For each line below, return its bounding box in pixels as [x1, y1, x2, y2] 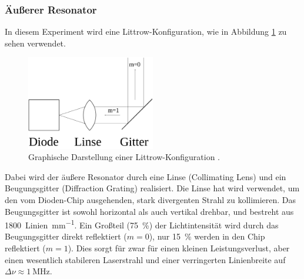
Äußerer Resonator [5, 2, 97, 16]
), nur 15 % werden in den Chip [149, 230, 265, 243]
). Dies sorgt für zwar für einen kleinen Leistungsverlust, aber [68, 242, 290, 254]
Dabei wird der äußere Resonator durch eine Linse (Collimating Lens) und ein [5, 170, 286, 182]
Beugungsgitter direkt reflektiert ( [5, 230, 127, 243]
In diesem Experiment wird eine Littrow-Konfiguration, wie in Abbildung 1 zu [5, 25, 287, 38]
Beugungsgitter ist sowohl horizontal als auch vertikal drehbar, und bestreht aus [5, 205, 294, 217]
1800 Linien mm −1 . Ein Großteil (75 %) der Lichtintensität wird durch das [5, 217, 279, 231]
